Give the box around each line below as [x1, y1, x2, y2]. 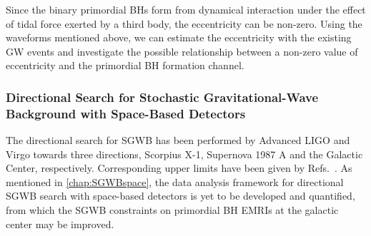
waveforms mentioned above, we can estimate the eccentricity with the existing [6, 30, 352, 45]
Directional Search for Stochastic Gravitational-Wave [6, 88, 319, 106]
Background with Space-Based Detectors [6, 104, 246, 122]
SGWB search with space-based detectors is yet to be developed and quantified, [6, 188, 355, 203]
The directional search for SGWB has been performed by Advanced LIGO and [6, 133, 350, 148]
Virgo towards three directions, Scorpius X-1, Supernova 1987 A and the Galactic [6, 146, 363, 161]
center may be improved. [6, 216, 114, 231]
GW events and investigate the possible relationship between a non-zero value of [6, 43, 358, 58]
